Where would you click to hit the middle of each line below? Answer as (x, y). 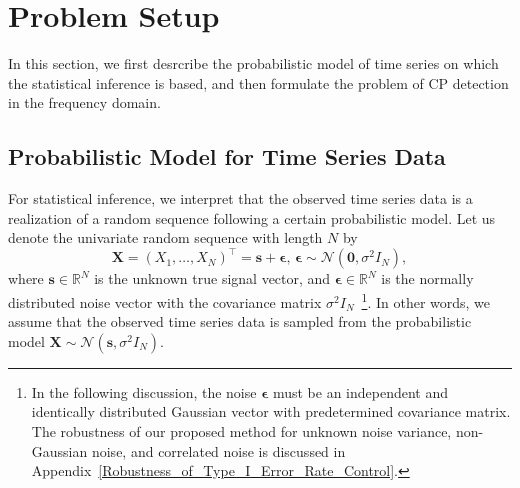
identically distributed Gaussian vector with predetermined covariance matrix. (271, 411)
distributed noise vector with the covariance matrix (165, 301)
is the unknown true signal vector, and (212, 278)
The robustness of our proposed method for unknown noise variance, (241, 431)
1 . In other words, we (426, 300)
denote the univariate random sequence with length (165, 237)
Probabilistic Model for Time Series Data (227, 156)
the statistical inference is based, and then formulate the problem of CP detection (258, 82)
